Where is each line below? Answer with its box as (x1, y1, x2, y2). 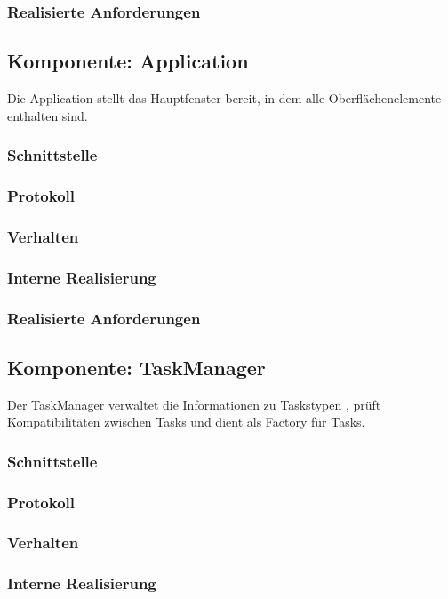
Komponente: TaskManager (7, 353, 266, 380)
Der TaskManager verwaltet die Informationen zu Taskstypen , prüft (7, 395, 381, 413)
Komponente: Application (7, 47, 249, 75)
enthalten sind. (7, 106, 88, 124)
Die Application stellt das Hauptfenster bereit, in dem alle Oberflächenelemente (7, 89, 442, 108)
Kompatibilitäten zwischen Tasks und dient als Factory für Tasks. (7, 412, 365, 431)
